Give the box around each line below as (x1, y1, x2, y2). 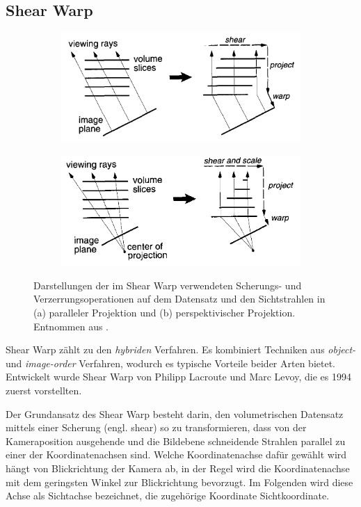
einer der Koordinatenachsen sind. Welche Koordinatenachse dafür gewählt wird (6, 447, 347, 462)
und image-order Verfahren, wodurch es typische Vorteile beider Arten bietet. (6, 355, 336, 370)
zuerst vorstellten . (6, 383, 82, 397)
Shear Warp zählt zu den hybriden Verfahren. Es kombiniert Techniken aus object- (6, 342, 356, 357)
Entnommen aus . (33, 319, 109, 333)
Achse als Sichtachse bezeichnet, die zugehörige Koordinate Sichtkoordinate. (6, 488, 330, 503)
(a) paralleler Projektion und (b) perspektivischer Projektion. (33, 305, 296, 319)
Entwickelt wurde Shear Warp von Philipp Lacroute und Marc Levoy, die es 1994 (6, 369, 351, 384)
